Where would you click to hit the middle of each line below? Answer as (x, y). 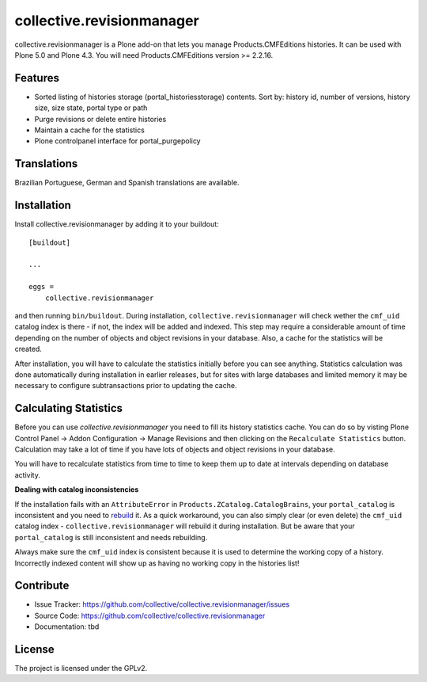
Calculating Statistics (68, 408)
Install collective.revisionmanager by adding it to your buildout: (117, 224)
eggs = (42, 287)
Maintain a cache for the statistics (90, 130)
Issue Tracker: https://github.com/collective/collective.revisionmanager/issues (162, 604)
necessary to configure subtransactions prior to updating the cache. (126, 386)
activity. (28, 474)
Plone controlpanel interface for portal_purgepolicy (117, 141)
